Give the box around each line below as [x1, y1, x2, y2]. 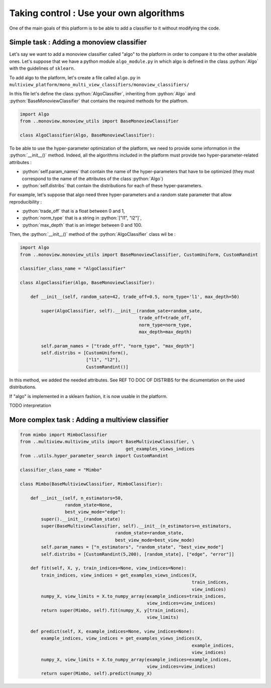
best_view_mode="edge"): [64, 509, 126, 515]
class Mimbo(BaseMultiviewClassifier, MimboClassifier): [20, 481, 163, 487]
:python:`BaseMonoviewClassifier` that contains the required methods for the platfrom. [9, 98, 189, 104]
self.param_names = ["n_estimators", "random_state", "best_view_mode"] [41, 544, 224, 550]
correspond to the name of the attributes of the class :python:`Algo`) [22, 176, 164, 182]
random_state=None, [64, 502, 113, 508]
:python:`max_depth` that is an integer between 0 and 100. [22, 222, 143, 228]
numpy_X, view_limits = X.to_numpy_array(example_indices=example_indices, [41, 656, 232, 662]
